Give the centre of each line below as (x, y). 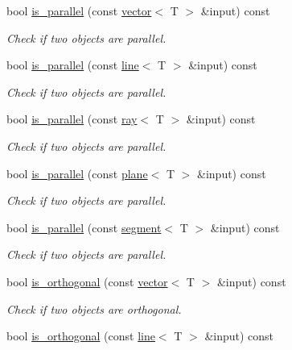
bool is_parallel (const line (73, 65)
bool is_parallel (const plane (77, 173)
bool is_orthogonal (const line (81, 336)
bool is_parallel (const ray (72, 119)
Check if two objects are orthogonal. (94, 308)
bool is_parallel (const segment (84, 227)
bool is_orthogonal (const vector (87, 281)
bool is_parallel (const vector (79, 10)
